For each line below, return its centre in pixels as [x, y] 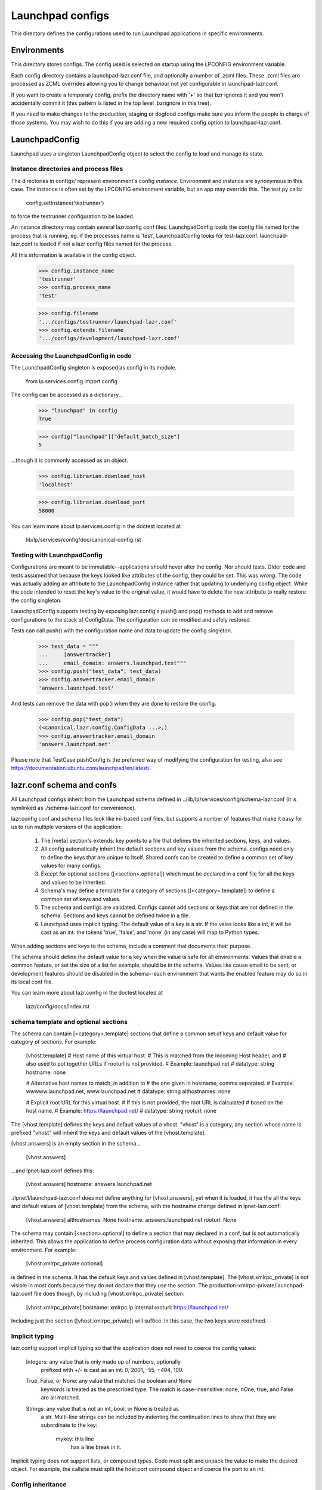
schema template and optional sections [69, 1022]
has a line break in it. [96, 1447]
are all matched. [61, 1398]
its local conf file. [32, 982]
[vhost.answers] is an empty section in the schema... [76, 1144]
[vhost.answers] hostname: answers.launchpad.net [89, 1184]
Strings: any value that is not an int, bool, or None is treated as [102, 1408]
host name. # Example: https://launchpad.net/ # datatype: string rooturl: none [121, 1111]
